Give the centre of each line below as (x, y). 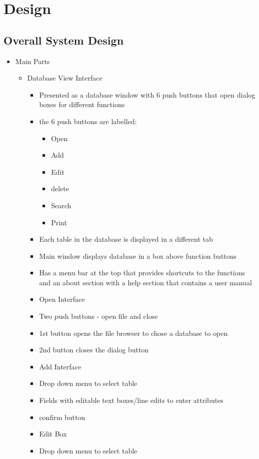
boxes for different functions (82, 104)
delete (60, 188)
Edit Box (53, 434)
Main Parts (32, 61)
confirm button (62, 417)
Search (61, 205)
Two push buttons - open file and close (98, 316)
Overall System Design (64, 40)
